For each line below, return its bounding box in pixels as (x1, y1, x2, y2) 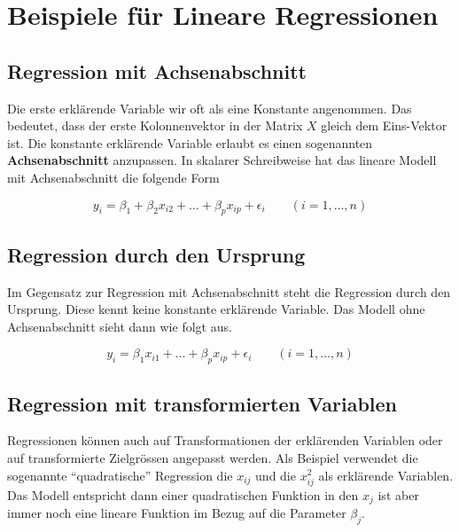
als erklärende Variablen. (318, 465, 454, 484)
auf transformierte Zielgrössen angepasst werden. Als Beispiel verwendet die (7, 448, 418, 466)
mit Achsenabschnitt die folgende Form (7, 168, 220, 186)
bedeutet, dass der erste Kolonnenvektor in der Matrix (7, 116, 303, 135)
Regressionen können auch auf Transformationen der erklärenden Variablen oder (7, 431, 443, 450)
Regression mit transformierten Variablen (7, 389, 397, 417)
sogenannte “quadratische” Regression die (7, 465, 233, 484)
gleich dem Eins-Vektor (321, 116, 447, 135)
